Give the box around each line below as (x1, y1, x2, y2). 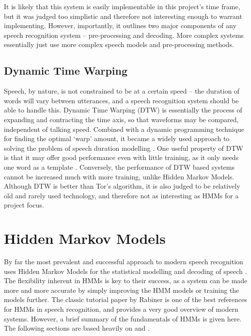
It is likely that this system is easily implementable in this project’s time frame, (4, 1, 240, 11)
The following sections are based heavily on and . (4, 323, 150, 333)
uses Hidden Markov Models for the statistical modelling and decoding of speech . (4, 266, 247, 276)
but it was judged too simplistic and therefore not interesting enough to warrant (4, 11, 242, 21)
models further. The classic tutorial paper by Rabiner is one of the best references (4, 294, 247, 304)
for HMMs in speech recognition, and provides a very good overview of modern (4, 304, 238, 314)
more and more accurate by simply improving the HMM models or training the (4, 285, 239, 295)
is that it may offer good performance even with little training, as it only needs (4, 152, 239, 162)
